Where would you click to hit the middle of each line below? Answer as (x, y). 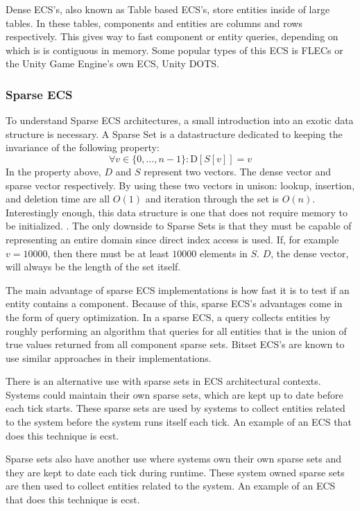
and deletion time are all (58, 199)
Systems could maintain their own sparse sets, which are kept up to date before (174, 394)
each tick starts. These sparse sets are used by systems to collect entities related (175, 408)
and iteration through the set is (212, 199)
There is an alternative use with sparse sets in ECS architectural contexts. (163, 381)
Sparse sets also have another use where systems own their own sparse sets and (174, 459)
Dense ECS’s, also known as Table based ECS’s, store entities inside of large (168, 9)
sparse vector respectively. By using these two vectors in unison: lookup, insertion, (180, 185)
